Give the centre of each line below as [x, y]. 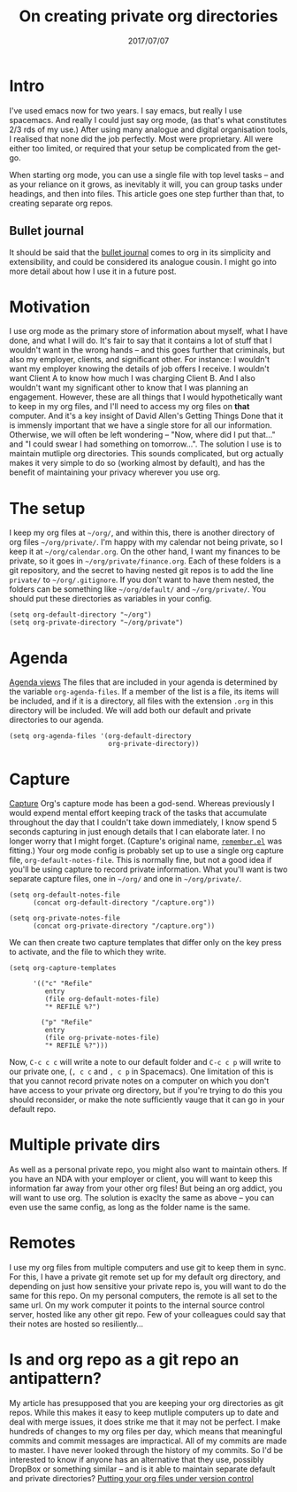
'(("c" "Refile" [62, 984]
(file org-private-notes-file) [103, 1038]
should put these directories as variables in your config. [110, 599]
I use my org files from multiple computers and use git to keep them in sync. [148, 1268]
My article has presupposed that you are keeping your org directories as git [147, 1403]
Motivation [50, 307]
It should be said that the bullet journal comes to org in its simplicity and [140, 252]
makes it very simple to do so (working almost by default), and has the [137, 463]
